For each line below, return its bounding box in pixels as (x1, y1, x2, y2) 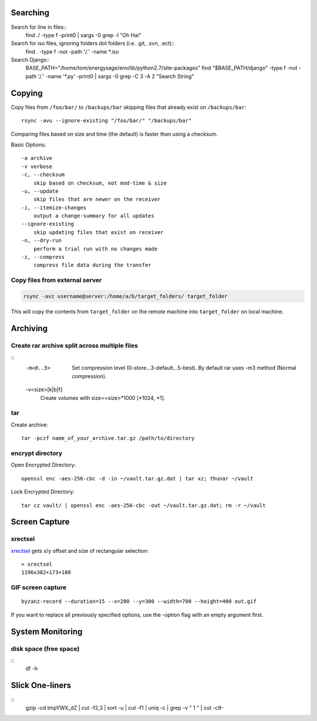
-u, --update (21, 188, 59, 194)
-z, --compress (21, 253, 65, 261)
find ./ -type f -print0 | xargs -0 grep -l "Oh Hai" (25, 31, 141, 38)
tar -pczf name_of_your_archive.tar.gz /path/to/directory (21, 435, 195, 442)
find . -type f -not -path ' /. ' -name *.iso (25, 48, 119, 55)
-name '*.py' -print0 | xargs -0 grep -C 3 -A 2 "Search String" (45, 72, 194, 79)
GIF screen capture (11, 583, 67, 592)
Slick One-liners (11, 680, 72, 690)
